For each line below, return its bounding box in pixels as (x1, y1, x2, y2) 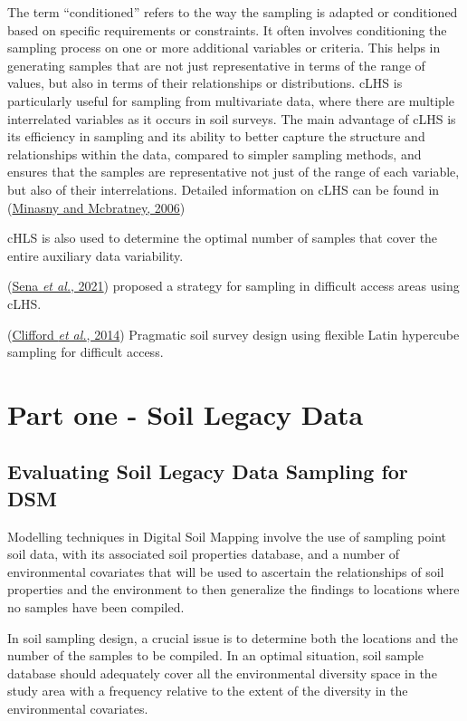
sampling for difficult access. (7, 342, 164, 361)
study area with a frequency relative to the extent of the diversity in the (7, 681, 408, 700)
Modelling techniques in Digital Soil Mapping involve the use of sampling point (7, 526, 447, 545)
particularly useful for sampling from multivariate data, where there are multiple (7, 91, 455, 110)
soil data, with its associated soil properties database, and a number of (7, 544, 400, 563)
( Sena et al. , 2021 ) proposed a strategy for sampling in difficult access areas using (7, 276, 460, 295)
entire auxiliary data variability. (7, 245, 184, 264)
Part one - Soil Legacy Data (7, 395, 364, 432)
